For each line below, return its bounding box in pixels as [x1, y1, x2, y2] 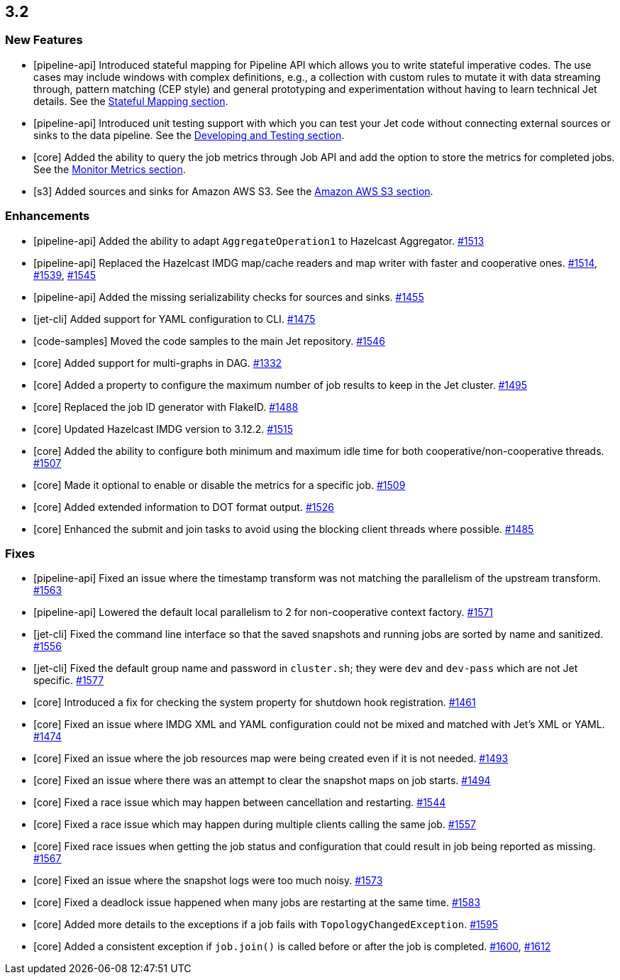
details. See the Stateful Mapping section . [33, 94, 228, 107]
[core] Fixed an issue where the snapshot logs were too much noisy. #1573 [33, 874, 383, 887]
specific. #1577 [33, 674, 104, 687]
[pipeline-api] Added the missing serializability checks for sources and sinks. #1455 [33, 290, 424, 303]
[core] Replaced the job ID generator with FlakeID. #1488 [33, 400, 299, 413]
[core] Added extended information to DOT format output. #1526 [33, 500, 334, 513]
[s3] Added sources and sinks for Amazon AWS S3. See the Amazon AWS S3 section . [33, 185, 433, 197]
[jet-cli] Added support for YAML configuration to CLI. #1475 [33, 312, 316, 325]
